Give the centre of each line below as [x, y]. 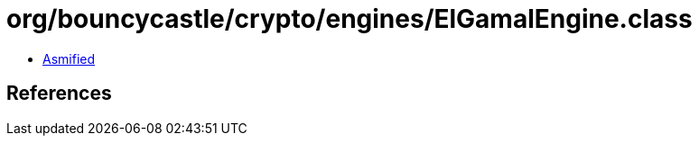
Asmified [69, 58]
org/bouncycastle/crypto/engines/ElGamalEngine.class [349, 19]
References [59, 94]
